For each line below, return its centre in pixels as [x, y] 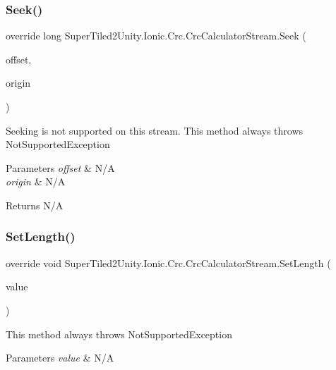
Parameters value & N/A [60, 358]
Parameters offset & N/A [60, 167]
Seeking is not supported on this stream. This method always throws [155, 130]
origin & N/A [36, 181]
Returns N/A [35, 205]
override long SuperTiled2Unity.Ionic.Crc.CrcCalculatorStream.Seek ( [156, 36]
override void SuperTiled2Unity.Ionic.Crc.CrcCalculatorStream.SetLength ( [168, 263]
